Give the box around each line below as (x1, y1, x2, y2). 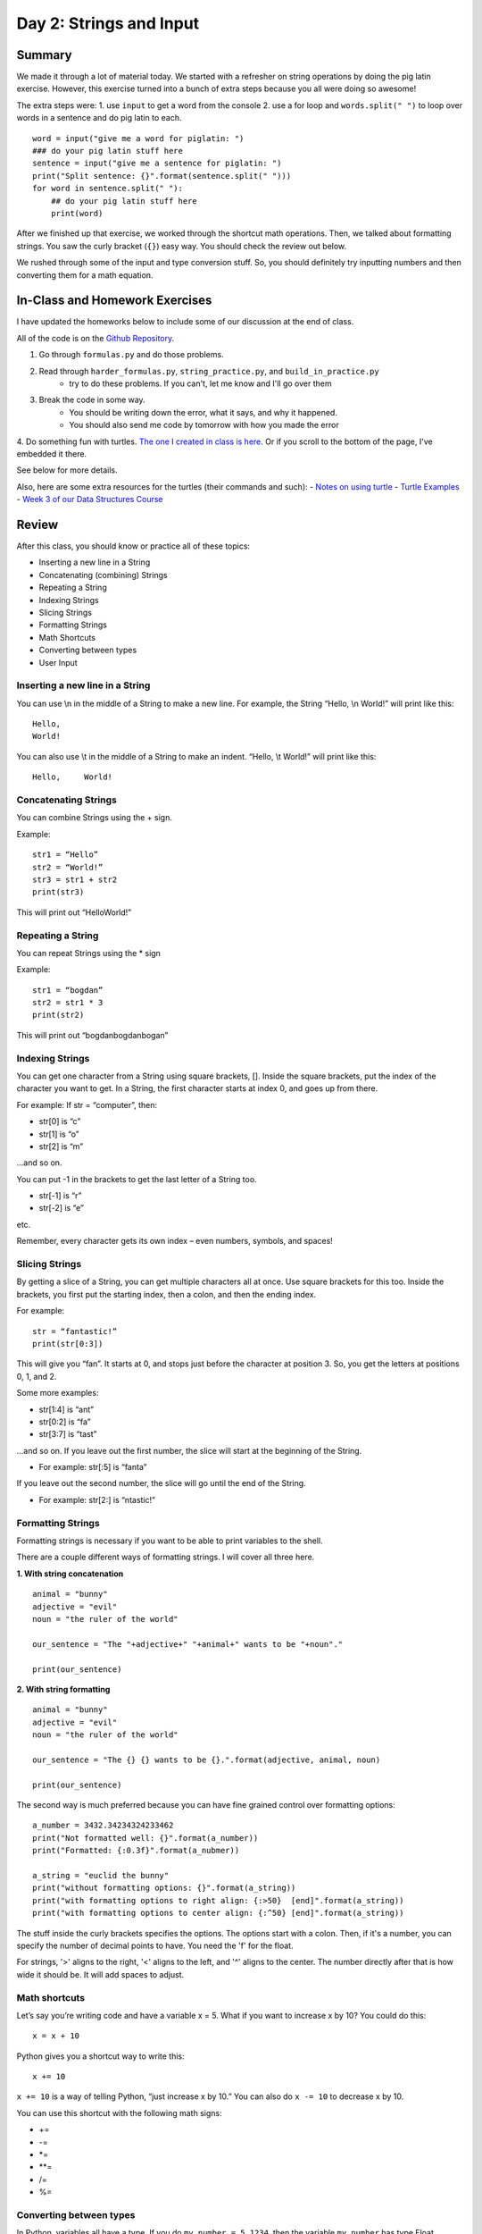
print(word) (50, 208, 104, 218)
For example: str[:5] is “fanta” (38, 1462, 147, 1473)
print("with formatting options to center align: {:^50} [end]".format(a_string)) (32, 1908, 404, 1919)
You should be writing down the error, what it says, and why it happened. (69, 407, 338, 417)
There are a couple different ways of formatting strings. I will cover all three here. (16, 1551, 315, 1563)
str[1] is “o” (38, 1129, 79, 1139)
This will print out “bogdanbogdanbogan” (16, 1029, 169, 1040)
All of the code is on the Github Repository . (16, 332, 175, 343)
